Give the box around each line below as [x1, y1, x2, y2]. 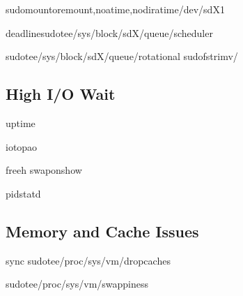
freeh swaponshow [6, 163, 82, 177]
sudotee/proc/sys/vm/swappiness [6, 276, 149, 291]
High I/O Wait [6, 83, 116, 105]
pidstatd [6, 186, 41, 200]
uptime [6, 115, 36, 130]
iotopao [6, 139, 38, 154]
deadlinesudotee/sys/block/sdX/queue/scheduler [6, 25, 213, 40]
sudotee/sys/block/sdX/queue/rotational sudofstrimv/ [6, 49, 238, 64]
